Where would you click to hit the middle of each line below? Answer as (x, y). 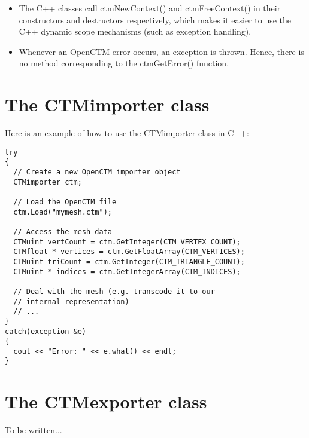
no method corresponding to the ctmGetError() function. (124, 63)
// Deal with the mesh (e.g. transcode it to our (114, 291)
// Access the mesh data (63, 232)
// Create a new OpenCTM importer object (97, 172)
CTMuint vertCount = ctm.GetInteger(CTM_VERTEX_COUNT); (127, 242)
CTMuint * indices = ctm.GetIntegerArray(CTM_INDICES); (127, 272)
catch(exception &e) (46, 331)
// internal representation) (71, 301)
